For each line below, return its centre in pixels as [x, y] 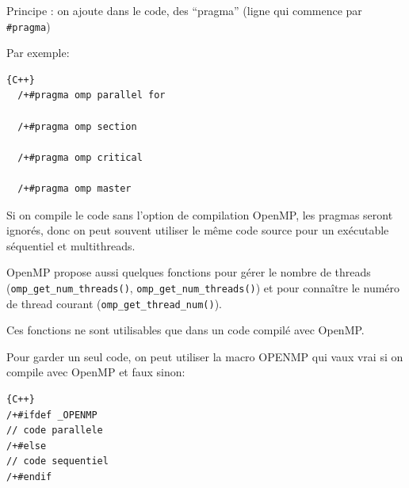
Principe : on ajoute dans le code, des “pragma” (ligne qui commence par [184, 10]
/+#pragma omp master [75, 189]
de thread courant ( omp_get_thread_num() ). [115, 303]
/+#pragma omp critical [80, 157]
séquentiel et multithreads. [71, 245]
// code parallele [55, 431]
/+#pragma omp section [77, 126]
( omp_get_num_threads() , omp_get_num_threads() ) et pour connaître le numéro [203, 287]
